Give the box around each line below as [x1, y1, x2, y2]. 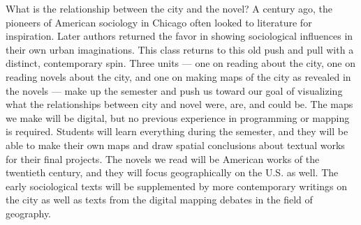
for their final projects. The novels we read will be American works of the [6, 151, 320, 166]
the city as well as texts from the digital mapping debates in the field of [6, 192, 313, 207]
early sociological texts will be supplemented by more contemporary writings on [6, 178, 347, 193]
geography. [6, 205, 52, 220]
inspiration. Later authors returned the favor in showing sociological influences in [6, 29, 353, 43]
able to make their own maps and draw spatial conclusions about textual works [6, 137, 345, 152]
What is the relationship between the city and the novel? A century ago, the [6, 1, 333, 15]
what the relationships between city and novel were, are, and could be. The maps [6, 97, 353, 111]
